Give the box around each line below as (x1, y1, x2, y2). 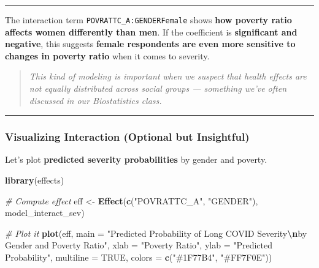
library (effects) (5, 174, 64, 187)
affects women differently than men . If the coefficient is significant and (5, 25, 298, 38)
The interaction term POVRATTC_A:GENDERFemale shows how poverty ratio (5, 13, 292, 26)
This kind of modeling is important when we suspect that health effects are (29, 70, 307, 83)
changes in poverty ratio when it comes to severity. (5, 49, 210, 62)
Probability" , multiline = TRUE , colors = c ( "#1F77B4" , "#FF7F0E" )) (5, 251, 272, 263)
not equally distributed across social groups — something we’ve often (29, 82, 287, 95)
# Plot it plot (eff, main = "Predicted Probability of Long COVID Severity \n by (5, 226, 307, 239)
